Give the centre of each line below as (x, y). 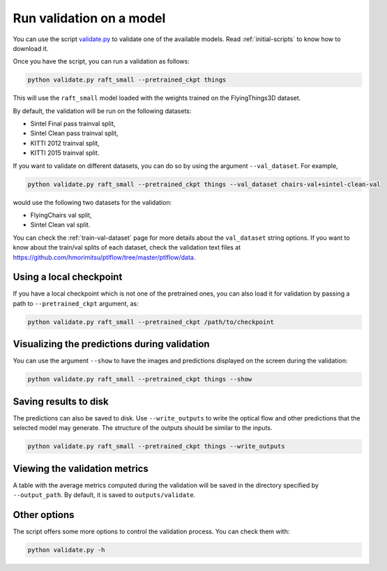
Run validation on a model (89, 18)
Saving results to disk (61, 401)
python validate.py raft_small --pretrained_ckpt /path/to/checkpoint (151, 322)
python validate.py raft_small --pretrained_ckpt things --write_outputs (156, 447)
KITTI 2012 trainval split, (65, 143)
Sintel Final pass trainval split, (73, 124)
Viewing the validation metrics (81, 468)
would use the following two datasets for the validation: (92, 202)
